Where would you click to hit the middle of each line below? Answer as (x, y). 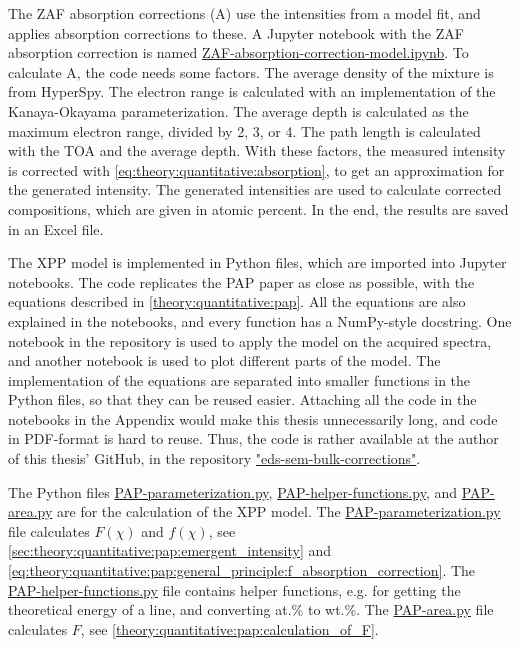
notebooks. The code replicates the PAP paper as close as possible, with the (241, 281)
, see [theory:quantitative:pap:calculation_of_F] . (229, 628)
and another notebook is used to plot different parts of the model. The (224, 360)
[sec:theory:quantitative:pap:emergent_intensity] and (170, 550)
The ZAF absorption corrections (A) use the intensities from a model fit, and (244, 13)
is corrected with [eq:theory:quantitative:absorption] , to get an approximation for (256, 169)
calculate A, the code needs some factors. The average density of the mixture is (251, 71)
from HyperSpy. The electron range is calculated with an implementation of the (252, 91)
